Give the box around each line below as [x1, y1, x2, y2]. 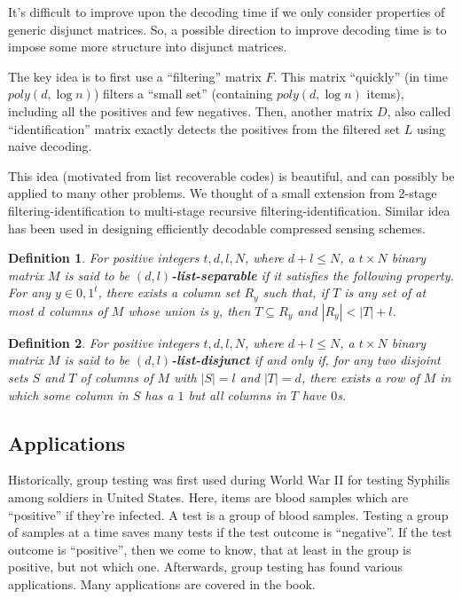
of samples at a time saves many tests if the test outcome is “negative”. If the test [8, 523, 452, 541]
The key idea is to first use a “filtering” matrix [8, 67, 262, 85]
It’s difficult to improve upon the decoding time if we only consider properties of [8, 3, 445, 20]
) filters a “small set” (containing [93, 84, 273, 103]
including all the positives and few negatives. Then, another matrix [8, 101, 373, 120]
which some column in [8, 385, 129, 404]
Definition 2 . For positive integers [8, 333, 200, 351]
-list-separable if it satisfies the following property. [171, 265, 454, 284]
